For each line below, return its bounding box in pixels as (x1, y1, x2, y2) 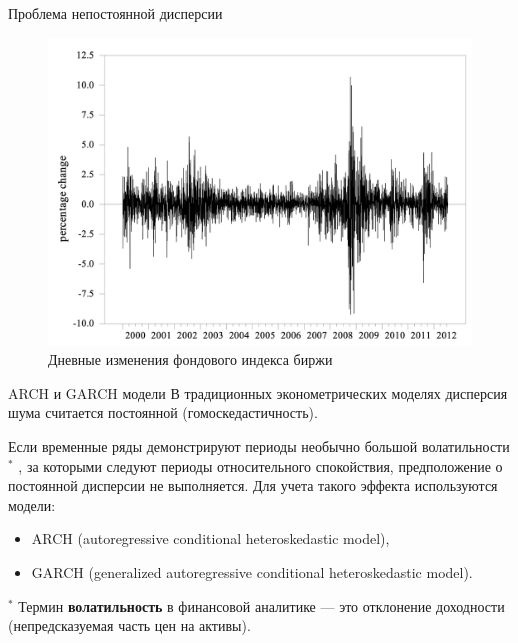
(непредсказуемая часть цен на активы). (8, 615, 251, 636)
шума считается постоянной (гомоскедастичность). (8, 402, 318, 423)
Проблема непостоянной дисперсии (8, 3, 223, 23)
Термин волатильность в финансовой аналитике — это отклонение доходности (18, 595, 505, 616)
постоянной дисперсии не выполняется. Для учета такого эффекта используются (8, 475, 498, 496)
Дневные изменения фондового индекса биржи (48, 349, 333, 370)
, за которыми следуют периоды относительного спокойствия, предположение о (18, 455, 503, 476)
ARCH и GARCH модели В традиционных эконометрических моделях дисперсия (8, 382, 508, 403)
